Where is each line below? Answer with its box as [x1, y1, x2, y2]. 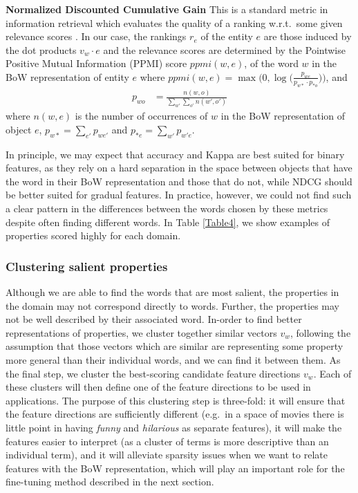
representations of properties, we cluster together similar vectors [6, 325, 277, 339]
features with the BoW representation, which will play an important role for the [6, 461, 345, 475]
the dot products [6, 42, 77, 57]
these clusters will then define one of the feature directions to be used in [6, 380, 311, 394]
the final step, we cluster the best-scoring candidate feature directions [6, 366, 301, 380]
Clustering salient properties [6, 257, 168, 275]
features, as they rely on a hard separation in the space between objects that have [6, 160, 352, 175]
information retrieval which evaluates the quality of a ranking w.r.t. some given [6, 15, 343, 30]
